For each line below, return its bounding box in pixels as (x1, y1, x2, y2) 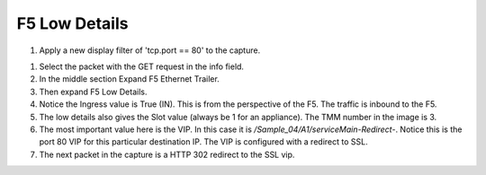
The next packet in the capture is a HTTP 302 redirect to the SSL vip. (39, 149, 295, 160)
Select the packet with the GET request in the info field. (39, 61, 245, 72)
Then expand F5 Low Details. (39, 86, 148, 97)
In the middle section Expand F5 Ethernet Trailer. (39, 74, 220, 84)
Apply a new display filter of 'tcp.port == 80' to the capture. (39, 45, 261, 56)
